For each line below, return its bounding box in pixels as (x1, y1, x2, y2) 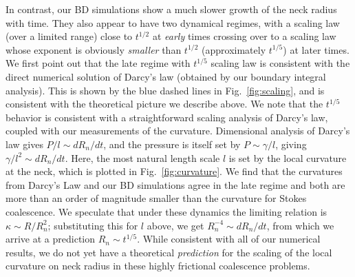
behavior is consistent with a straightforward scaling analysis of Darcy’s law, (6, 110, 328, 124)
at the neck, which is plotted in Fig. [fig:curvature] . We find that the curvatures (6, 164, 343, 178)
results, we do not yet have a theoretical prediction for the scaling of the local (6, 245, 332, 259)
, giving (275, 136, 307, 151)
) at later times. (283, 42, 349, 57)
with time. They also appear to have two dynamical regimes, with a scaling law (6, 15, 340, 30)
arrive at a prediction (6, 232, 96, 246)
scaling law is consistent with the (211, 56, 350, 70)
